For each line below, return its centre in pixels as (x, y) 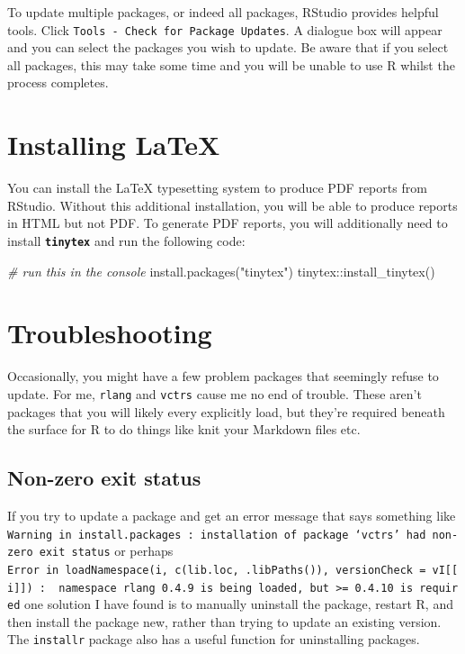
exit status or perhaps (106, 551)
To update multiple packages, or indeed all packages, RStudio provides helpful (223, 12)
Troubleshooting (110, 333)
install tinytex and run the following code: (126, 240)
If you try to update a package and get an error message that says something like (232, 515)
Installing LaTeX (114, 145)
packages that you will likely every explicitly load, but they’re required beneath (226, 411)
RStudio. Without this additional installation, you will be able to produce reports (232, 205)
